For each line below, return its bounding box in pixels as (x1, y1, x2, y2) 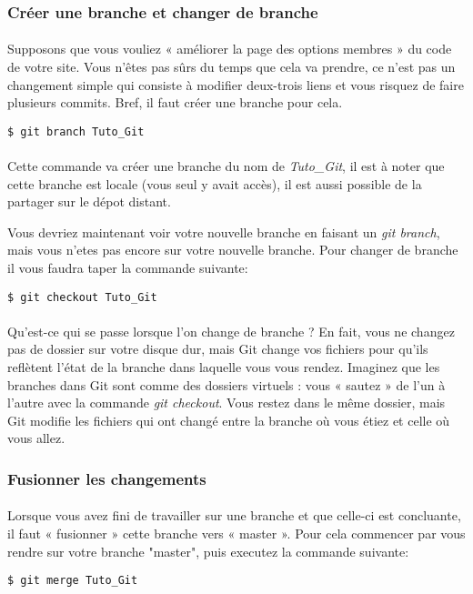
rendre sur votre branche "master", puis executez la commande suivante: (7, 541, 409, 560)
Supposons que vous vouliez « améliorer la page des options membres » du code (7, 39, 452, 58)
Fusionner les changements (7, 467, 206, 489)
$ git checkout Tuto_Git (7, 290, 157, 304)
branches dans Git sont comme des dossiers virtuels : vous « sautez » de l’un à (7, 375, 446, 394)
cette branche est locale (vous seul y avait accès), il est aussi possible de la (7, 174, 422, 193)
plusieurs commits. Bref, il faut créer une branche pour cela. (7, 93, 343, 112)
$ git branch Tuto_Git (7, 125, 145, 138)
